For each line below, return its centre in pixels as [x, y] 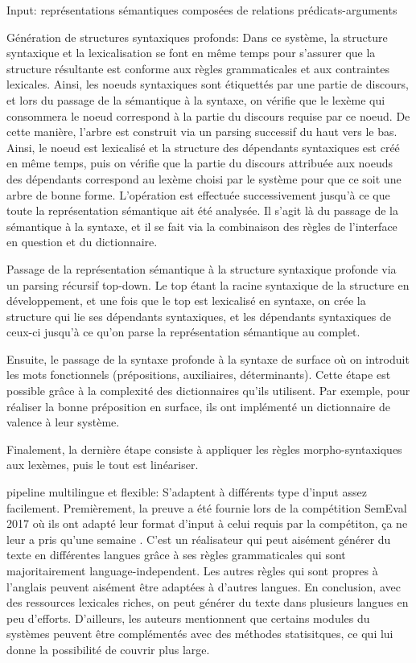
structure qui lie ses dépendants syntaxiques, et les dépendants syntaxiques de [199, 316]
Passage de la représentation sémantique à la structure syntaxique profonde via [202, 268]
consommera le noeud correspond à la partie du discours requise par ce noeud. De [208, 115]
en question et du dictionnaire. [82, 242]
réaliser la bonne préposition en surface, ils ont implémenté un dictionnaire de [198, 406]
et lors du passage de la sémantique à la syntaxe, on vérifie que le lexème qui [196, 99]
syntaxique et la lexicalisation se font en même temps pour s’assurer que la [191, 53]
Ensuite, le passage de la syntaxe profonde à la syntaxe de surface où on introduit [208, 358]
